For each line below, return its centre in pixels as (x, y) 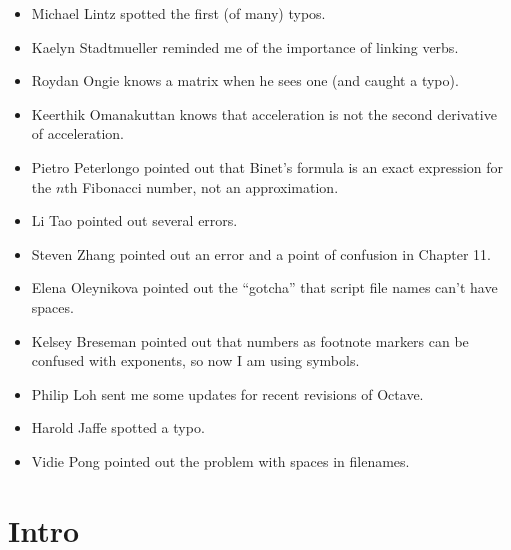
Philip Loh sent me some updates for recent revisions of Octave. (227, 393)
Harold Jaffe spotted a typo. (118, 427)
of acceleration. (78, 133)
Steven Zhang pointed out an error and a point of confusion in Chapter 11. (261, 253)
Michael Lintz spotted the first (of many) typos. (178, 13)
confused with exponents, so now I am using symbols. (195, 360)
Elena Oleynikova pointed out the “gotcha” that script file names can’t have (264, 287)
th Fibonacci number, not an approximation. (201, 186)
